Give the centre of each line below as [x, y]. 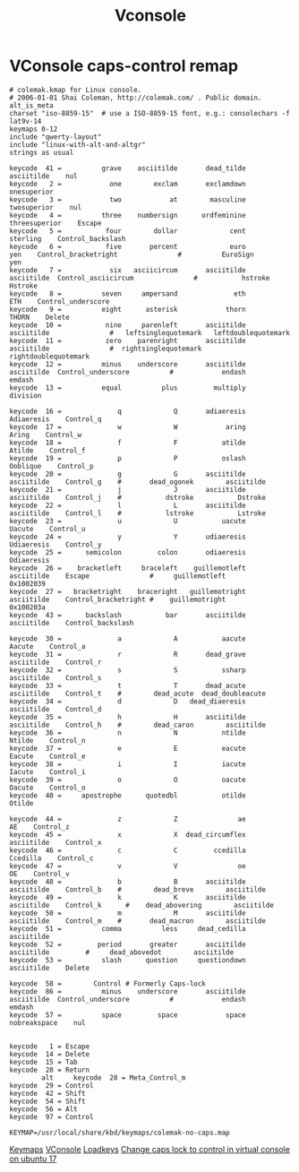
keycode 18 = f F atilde [128, 443]
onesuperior [31, 192]
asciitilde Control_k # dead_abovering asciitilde [142, 905]
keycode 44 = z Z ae [128, 819]
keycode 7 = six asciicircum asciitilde [128, 270]
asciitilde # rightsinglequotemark [106, 349]
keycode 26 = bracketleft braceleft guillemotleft [128, 568]
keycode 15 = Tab [43, 1062]
